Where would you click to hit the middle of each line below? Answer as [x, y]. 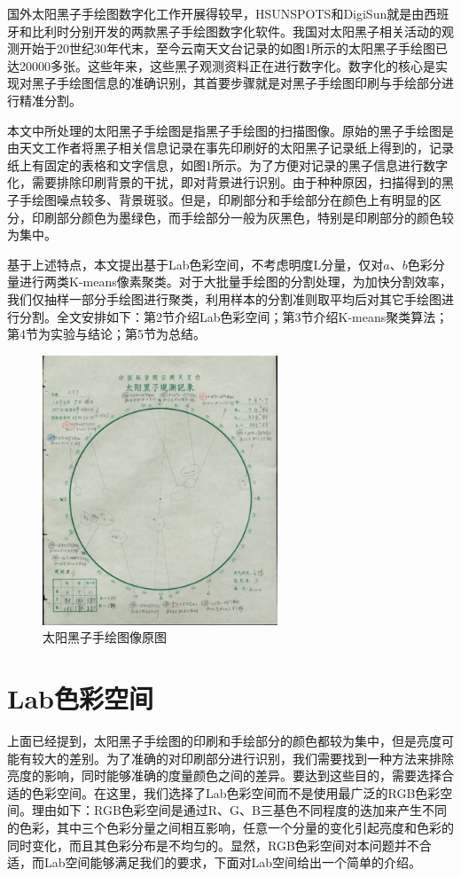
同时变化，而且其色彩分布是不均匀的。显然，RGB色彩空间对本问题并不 [213, 845]
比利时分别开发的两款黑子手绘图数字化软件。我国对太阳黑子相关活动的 [236, 31]
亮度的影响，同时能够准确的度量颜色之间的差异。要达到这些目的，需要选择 [224, 775]
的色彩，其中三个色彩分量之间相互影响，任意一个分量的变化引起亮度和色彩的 [230, 828]
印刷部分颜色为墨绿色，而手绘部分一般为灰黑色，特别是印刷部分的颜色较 [242, 217]
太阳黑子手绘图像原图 [105, 637]
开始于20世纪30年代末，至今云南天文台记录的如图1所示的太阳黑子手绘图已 [233, 48]
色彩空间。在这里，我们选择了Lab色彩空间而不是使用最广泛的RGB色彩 [236, 792]
